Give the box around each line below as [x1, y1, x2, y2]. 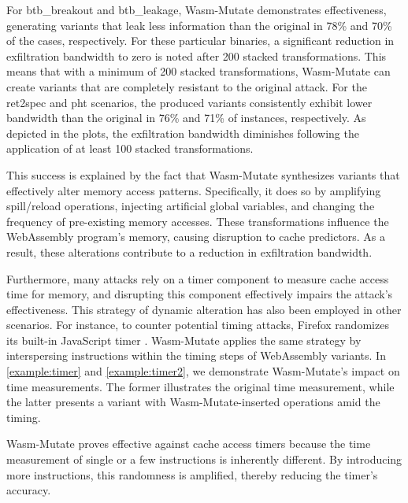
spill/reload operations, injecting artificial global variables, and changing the [6, 198, 375, 214]
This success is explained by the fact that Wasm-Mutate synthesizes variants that [6, 166, 400, 183]
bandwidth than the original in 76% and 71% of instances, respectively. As [6, 109, 366, 126]
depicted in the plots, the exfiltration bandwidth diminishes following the [6, 124, 359, 141]
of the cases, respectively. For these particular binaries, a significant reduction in [6, 32, 395, 49]
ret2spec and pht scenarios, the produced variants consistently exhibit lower [6, 94, 373, 110]
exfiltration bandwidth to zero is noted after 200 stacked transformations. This [6, 47, 387, 64]
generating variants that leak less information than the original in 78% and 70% [6, 17, 392, 33]
